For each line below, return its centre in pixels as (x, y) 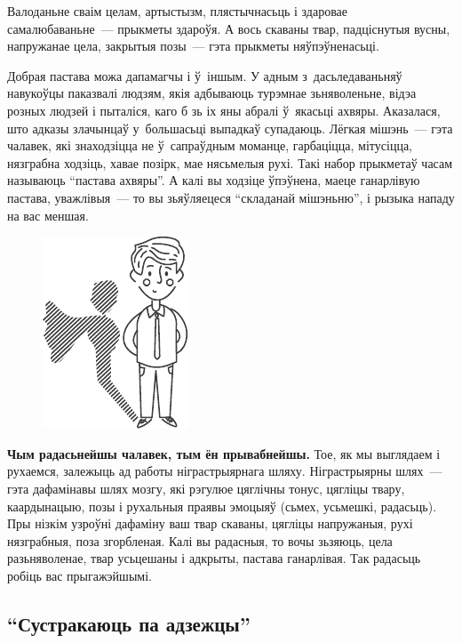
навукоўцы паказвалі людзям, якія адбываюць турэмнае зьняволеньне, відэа (212, 93)
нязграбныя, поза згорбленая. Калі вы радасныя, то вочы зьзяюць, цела (200, 540)
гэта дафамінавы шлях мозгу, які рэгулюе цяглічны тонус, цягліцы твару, (206, 488)
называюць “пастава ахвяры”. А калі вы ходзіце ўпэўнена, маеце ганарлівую (214, 180)
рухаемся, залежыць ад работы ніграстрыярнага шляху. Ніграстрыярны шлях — (225, 471)
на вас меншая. (48, 215)
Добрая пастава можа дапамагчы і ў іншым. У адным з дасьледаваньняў (205, 75)
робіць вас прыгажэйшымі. (80, 575)
